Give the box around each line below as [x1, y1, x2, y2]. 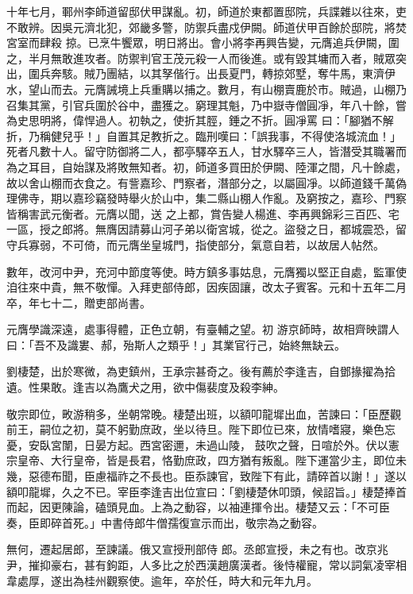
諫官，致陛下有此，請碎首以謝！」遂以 [206, 468, 407, 484]
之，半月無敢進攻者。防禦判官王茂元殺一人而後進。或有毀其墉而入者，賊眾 [6, 49, 396, 66]
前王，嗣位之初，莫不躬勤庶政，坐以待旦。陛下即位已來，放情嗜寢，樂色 [6, 421, 384, 438]
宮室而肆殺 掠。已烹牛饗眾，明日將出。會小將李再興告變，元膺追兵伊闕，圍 [6, 34, 399, 51]
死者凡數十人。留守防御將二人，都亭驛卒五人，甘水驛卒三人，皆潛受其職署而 [6, 143, 407, 160]
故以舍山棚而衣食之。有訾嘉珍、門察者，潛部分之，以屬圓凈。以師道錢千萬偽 [6, 174, 407, 191]
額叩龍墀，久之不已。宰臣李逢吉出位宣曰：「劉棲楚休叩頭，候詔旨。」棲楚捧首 [6, 483, 407, 499]
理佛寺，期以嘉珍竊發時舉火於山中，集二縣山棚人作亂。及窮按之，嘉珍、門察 [6, 190, 407, 206]
